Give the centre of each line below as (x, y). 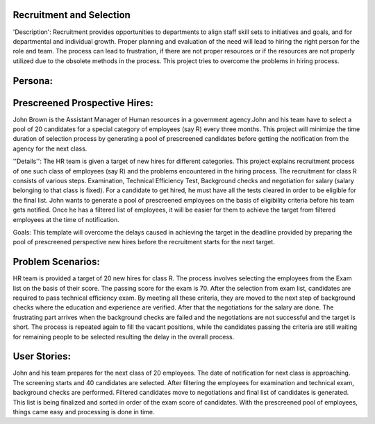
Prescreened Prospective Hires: (83, 103)
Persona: (33, 81)
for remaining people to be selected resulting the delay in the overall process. (124, 337)
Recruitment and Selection (72, 15)
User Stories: (42, 356)
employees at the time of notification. (66, 219)
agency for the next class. (50, 149)
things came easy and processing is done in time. (84, 412)
